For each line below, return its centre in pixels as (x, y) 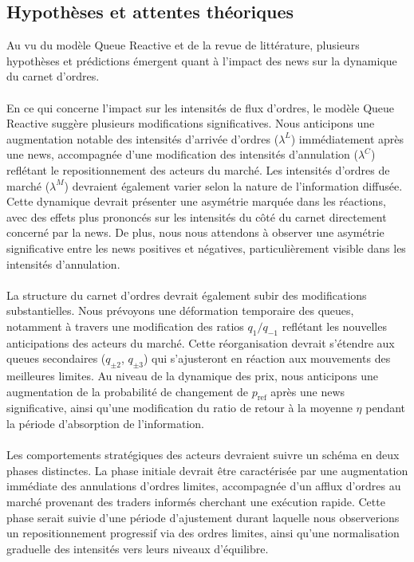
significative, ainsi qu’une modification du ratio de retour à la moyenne (179, 408)
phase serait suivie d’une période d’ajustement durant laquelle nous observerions (203, 517)
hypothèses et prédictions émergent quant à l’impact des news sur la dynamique (202, 60)
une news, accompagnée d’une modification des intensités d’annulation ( (182, 154)
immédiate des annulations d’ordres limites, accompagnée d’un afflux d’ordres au (204, 486)
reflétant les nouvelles (334, 326)
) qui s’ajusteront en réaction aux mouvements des (267, 358)
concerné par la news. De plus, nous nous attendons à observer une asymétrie (195, 232)
